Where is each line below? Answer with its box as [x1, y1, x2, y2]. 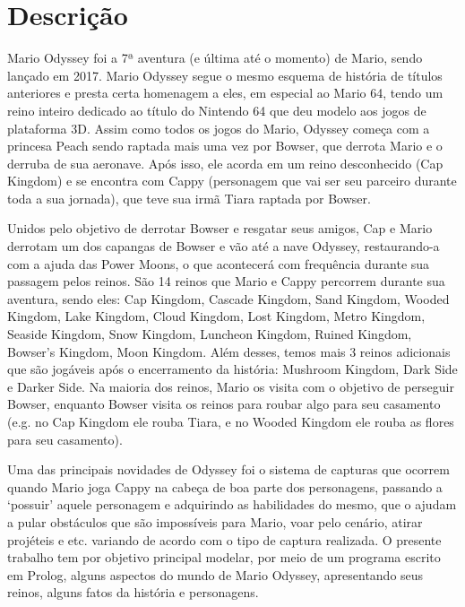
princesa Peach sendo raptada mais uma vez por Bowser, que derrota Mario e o [7, 136, 443, 155]
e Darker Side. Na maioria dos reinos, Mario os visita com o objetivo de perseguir [7, 377, 454, 395]
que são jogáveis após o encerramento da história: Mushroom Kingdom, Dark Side [7, 360, 458, 378]
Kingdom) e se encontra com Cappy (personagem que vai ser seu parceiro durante [7, 171, 457, 190]
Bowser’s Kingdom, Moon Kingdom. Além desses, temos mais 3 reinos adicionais [7, 342, 451, 360]
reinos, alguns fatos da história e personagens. [7, 583, 259, 602]
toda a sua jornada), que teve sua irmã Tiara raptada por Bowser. [7, 188, 371, 207]
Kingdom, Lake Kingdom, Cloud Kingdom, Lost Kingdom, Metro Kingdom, [7, 307, 426, 325]
